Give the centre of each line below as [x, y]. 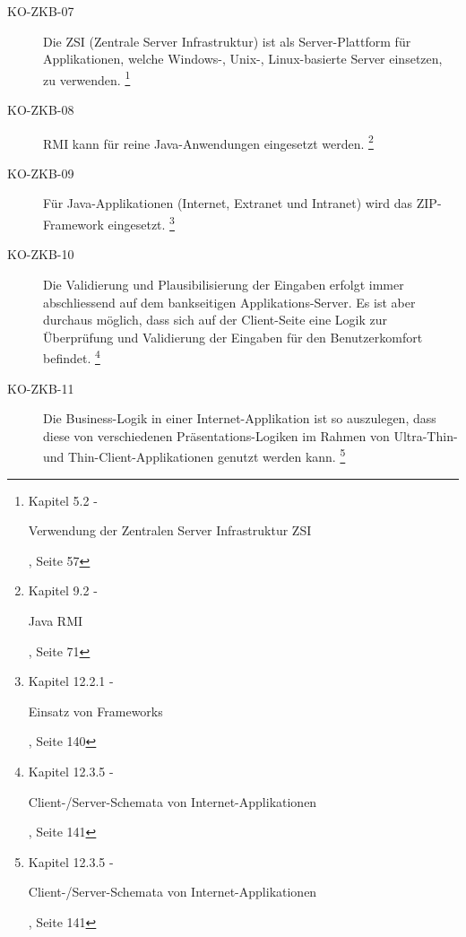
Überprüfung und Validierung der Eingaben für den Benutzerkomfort [233, 337]
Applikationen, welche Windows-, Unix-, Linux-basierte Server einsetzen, [243, 59]
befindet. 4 [72, 356]
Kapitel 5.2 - [63, 500]
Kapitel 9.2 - [63, 590]
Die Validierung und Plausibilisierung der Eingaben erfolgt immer [224, 284]
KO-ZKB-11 [41, 388]
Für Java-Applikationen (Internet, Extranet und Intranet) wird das [228, 203]
